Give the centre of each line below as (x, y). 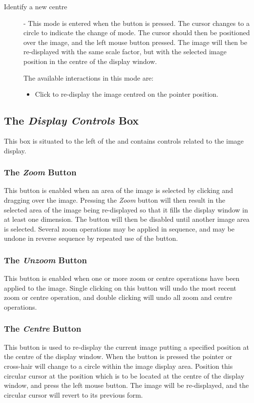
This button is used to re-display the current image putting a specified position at (127, 347)
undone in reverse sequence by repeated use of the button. (91, 238)
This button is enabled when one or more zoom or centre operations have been (122, 278)
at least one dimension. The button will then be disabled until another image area (127, 219)
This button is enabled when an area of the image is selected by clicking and (118, 190)
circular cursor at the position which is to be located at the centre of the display (124, 375)
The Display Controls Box (72, 120)
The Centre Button (43, 329)
